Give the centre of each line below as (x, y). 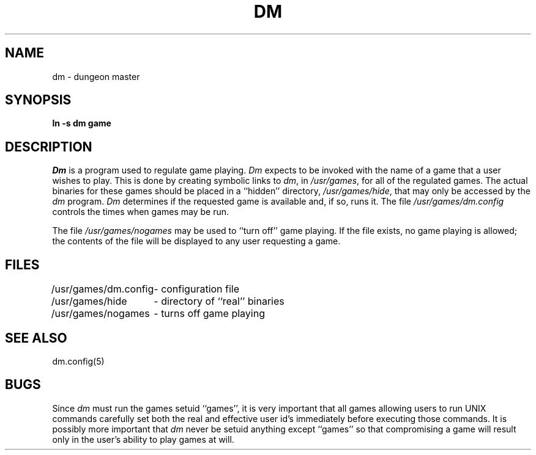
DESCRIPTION (49, 147)
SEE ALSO (36, 338)
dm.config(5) (78, 361)
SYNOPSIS (38, 100)
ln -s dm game (82, 123)
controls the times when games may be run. (141, 212)
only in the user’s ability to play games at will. (143, 439)
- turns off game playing (209, 314)
